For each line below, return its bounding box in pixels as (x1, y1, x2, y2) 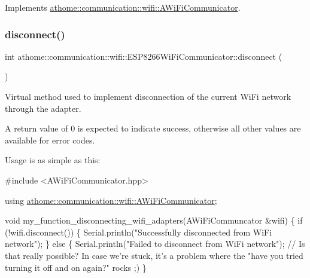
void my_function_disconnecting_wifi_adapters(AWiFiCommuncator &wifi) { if (5, 214, 303, 227)
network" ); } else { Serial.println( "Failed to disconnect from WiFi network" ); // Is (5, 237, 305, 250)
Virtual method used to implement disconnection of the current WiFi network (5, 90, 291, 102)
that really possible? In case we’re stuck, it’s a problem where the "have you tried (5, 249, 303, 261)
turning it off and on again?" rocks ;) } (5, 261, 147, 273)
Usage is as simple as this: (5, 154, 101, 166)
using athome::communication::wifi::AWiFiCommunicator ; (5, 194, 217, 206)
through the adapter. (5, 102, 81, 114)
